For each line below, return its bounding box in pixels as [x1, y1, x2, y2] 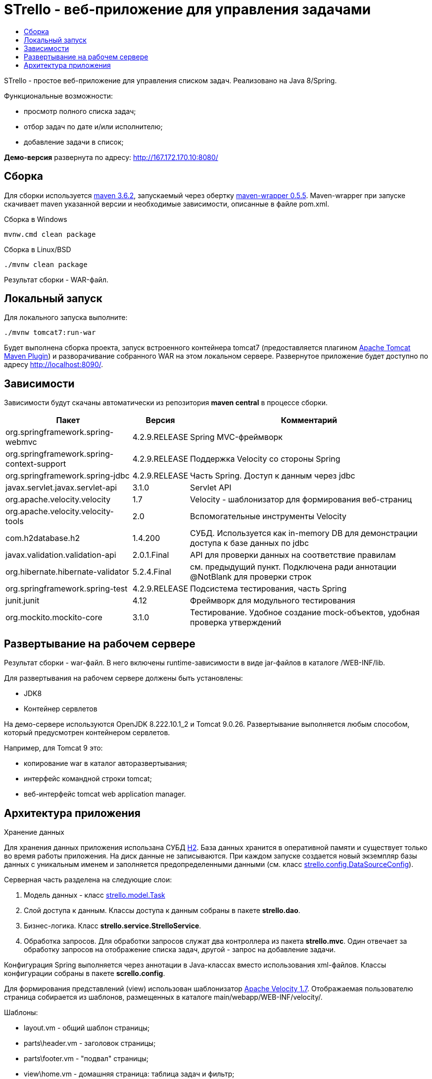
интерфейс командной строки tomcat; [24, 774, 152, 783]
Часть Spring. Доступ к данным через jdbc [190, 471, 355, 481]
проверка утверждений [190, 617, 282, 628]
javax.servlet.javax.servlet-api [5, 483, 117, 493]
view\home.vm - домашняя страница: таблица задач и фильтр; [24, 1069, 235, 1078]
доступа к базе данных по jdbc [190, 538, 309, 548]
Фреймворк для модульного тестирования [190, 595, 355, 606]
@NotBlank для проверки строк [190, 572, 312, 582]
